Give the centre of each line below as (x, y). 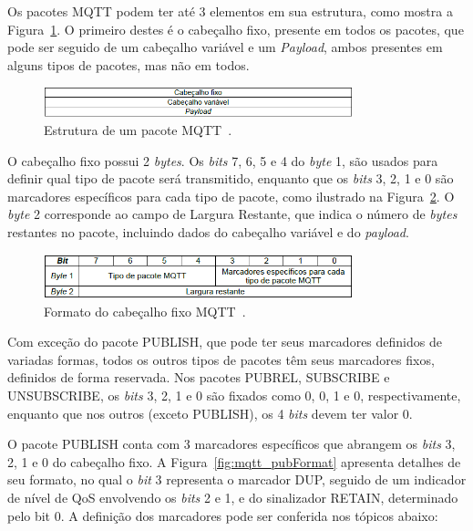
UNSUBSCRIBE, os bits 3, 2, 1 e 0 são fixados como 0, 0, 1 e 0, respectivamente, (234, 395)
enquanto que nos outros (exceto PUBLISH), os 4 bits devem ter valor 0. (210, 413)
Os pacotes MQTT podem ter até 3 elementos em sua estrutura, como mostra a (230, 11)
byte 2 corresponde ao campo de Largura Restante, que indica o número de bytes (232, 214)
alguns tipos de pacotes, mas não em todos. (129, 64)
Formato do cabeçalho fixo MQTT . (145, 311)
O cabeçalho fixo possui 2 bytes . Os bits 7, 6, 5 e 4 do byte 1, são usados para (223, 160)
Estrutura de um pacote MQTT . (138, 130)
